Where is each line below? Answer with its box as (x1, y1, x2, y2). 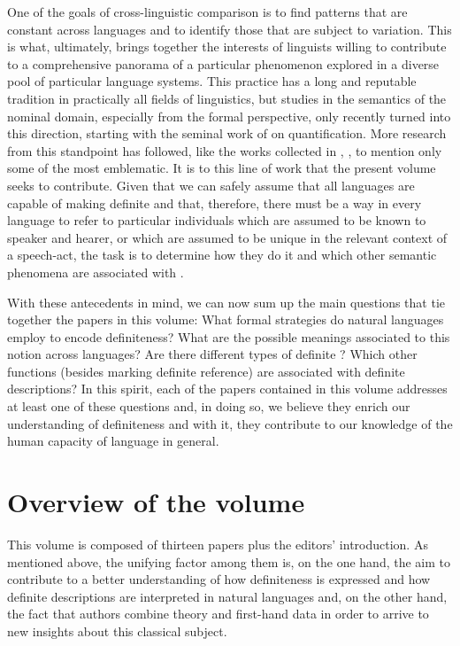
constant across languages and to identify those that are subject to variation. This (7, 19, 452, 38)
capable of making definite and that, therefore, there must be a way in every (7, 193, 422, 212)
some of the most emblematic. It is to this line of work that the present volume (7, 159, 436, 177)
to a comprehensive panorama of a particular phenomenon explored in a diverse (7, 54, 440, 73)
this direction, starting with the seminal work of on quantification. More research (7, 124, 447, 143)
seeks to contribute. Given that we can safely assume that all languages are (7, 175, 415, 194)
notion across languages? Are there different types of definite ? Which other (7, 345, 418, 363)
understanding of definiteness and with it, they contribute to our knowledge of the (7, 414, 453, 432)
